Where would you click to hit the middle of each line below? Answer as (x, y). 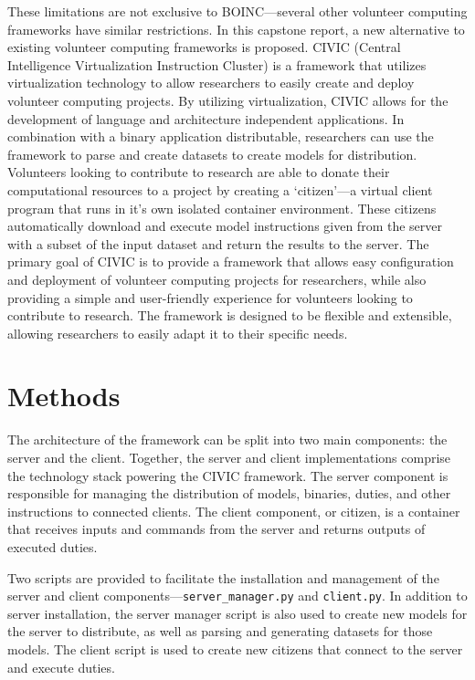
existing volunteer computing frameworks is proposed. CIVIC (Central (204, 47)
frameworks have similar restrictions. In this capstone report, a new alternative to (236, 29)
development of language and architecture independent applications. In (206, 118)
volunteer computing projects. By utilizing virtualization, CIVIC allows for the (228, 100)
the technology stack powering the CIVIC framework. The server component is (228, 475)
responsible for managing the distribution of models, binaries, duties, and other (229, 493)
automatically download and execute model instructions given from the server (225, 226)
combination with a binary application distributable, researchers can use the (221, 136)
